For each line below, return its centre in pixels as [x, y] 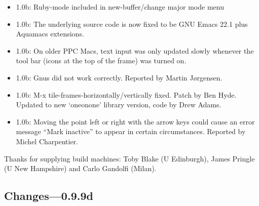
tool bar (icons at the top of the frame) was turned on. [101, 60]
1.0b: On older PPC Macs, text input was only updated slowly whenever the [135, 50]
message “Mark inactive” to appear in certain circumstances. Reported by [131, 131]
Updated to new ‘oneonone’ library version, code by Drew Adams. [119, 105]
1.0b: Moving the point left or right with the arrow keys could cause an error [135, 121]
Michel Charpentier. [47, 141]
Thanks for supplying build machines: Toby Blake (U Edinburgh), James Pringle [129, 158]
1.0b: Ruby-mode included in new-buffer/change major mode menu [120, 7]
